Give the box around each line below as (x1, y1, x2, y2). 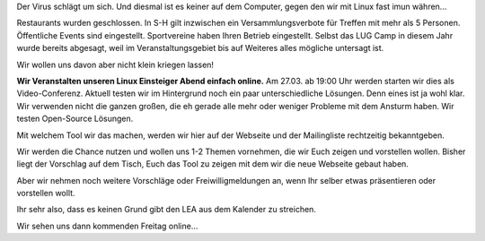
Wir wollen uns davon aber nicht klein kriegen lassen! (16, 59, 215, 70)
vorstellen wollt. (16, 188, 75, 199)
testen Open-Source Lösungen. (16, 113, 134, 125)
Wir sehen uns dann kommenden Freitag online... (16, 220, 198, 231)
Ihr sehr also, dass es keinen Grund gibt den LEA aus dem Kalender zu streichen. (16, 204, 316, 215)
